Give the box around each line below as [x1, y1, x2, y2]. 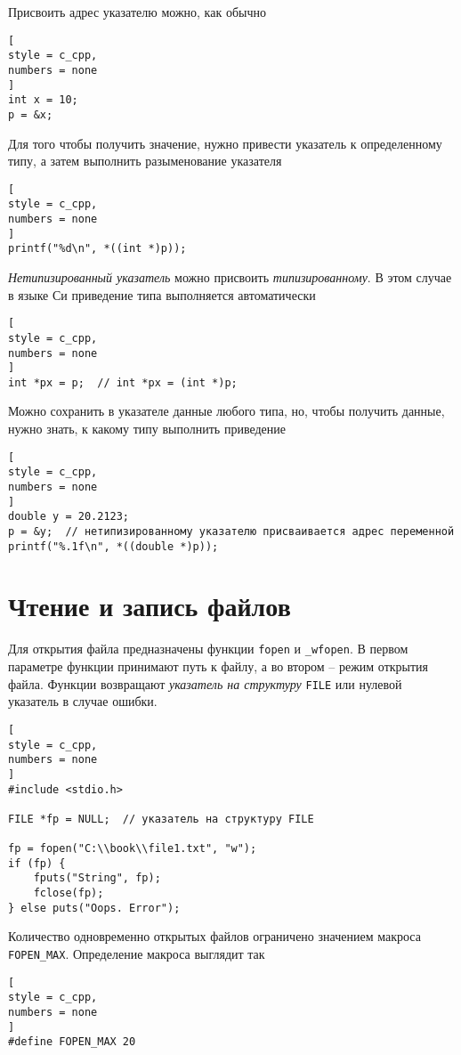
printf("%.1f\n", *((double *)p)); [8, 540, 219, 553]
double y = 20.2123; [8, 510, 130, 523]
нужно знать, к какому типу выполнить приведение [8, 419, 286, 438]
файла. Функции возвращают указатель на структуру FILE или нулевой [8, 674, 402, 693]
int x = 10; [8, 93, 78, 107]
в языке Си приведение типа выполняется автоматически [8, 285, 316, 304]
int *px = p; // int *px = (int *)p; [8, 376, 238, 389]
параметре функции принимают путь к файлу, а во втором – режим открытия [8, 657, 429, 676]
